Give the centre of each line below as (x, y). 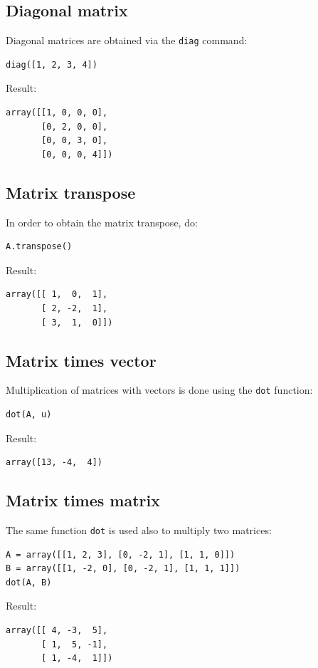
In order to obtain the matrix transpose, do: (102, 222)
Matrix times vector (81, 360)
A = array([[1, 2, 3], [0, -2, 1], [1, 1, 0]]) (121, 554)
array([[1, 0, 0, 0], (57, 113)
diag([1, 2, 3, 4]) (52, 64)
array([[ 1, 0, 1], (57, 294)
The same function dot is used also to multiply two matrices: (139, 530)
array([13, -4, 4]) (54, 463)
